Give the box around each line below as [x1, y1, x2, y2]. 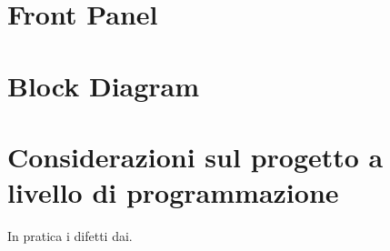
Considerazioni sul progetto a [7, 137, 384, 175]
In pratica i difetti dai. [7, 226, 133, 246]
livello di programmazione [7, 174, 339, 211]
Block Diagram [7, 66, 200, 104]
